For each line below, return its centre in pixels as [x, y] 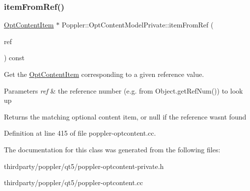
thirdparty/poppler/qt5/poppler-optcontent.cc [73, 182]
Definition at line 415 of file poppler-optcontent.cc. [80, 133]
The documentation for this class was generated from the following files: [112, 149]
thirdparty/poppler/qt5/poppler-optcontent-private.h [84, 166]
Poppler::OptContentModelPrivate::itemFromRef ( [138, 25]
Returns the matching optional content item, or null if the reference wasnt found [125, 116]
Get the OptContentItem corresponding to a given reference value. [104, 74]
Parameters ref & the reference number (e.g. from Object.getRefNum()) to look [124, 90]
